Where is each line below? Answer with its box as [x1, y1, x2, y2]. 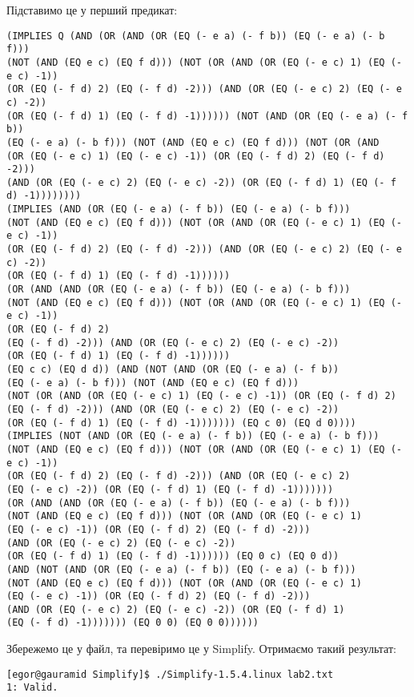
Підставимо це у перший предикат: [6, 2, 178, 18]
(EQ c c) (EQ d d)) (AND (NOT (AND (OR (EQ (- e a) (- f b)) [6, 364, 340, 375]
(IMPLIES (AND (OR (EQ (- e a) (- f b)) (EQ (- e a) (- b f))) [6, 203, 351, 216]
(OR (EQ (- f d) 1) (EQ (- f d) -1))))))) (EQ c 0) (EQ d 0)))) [6, 417, 356, 429]
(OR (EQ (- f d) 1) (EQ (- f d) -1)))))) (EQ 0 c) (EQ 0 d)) [6, 550, 340, 562]
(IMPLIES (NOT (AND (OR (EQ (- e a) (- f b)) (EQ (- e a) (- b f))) [6, 430, 380, 442]
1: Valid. [6, 682, 58, 694]
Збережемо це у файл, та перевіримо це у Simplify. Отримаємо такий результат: [6, 640, 396, 657]
